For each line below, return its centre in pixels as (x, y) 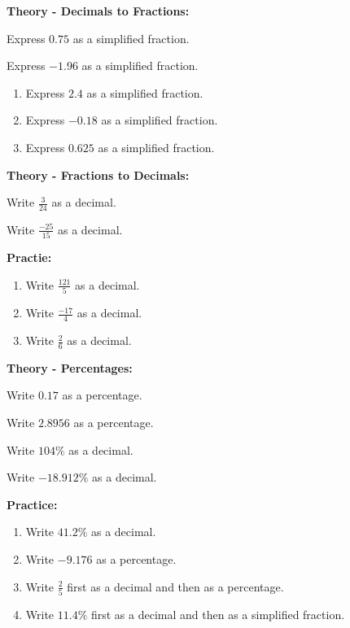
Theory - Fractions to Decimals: (98, 174)
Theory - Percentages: (70, 367)
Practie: (29, 257)
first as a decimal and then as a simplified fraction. (218, 614)
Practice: (32, 504)
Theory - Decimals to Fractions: (98, 11)
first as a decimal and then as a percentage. (175, 586)
